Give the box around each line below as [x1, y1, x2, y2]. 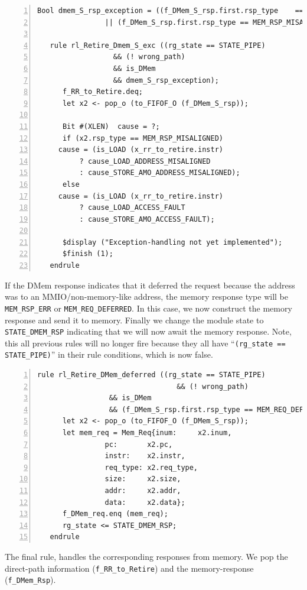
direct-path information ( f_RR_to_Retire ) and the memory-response [5, 562, 254, 574]
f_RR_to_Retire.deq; [62, 87, 143, 96]
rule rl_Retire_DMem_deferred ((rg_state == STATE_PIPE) [37, 371, 266, 380]
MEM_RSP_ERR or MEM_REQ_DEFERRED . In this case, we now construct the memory [5, 302, 292, 314]
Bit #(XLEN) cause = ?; [62, 122, 160, 131]
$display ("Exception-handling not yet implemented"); [62, 238, 283, 247]
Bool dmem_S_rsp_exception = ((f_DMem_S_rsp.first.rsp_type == [37, 7, 304, 15]
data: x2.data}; [104, 498, 185, 507]
